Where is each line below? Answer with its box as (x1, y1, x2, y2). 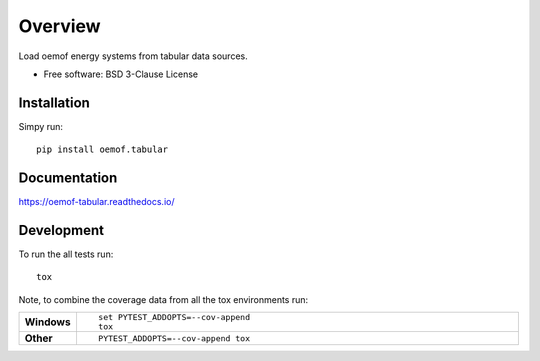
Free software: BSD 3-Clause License (43, 68, 199, 80)
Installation (18, 94, 90, 111)
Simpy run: (18, 120, 64, 132)
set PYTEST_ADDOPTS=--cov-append (98, 312, 250, 323)
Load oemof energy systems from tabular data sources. (18, 50, 249, 62)
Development (18, 221, 105, 239)
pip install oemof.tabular (36, 144, 169, 155)
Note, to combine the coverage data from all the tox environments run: (18, 293, 309, 305)
